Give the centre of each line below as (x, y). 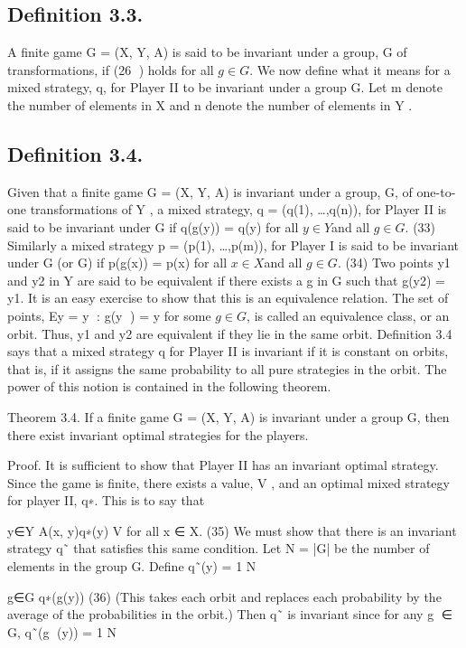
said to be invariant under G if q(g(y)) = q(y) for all (153, 226)
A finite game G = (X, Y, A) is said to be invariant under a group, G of (207, 52)
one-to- (436, 191)
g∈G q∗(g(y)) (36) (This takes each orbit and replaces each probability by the (224, 596)
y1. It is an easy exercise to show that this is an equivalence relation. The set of (228, 298)
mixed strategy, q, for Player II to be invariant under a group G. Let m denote (225, 87)
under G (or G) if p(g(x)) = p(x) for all (117, 263)
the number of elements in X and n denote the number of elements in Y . (210, 104)
